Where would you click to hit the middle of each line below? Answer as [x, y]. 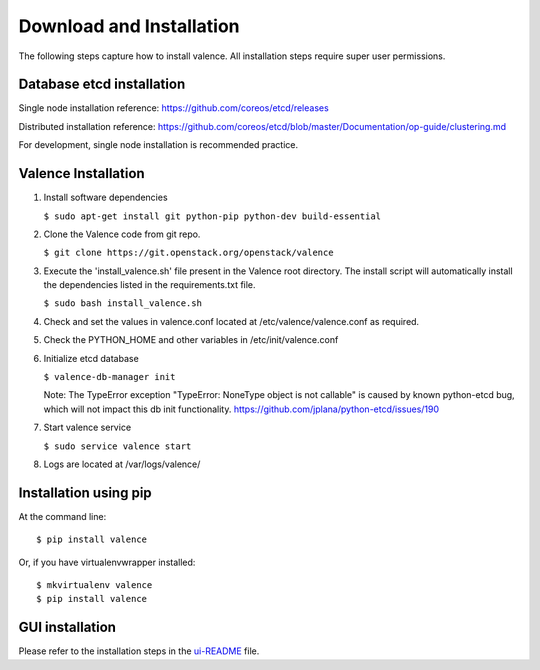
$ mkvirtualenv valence [94, 585]
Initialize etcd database [91, 358]
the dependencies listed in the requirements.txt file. [149, 285]
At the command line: [62, 516]
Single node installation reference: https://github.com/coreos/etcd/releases [173, 108]
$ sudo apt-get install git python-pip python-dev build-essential [212, 216]
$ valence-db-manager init [109, 377]
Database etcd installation [102, 84]
